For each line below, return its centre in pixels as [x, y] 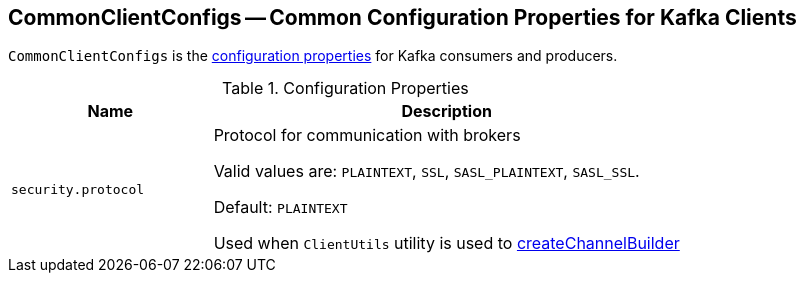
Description [446, 111]
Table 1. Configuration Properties [345, 88]
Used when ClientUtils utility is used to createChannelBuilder [446, 243]
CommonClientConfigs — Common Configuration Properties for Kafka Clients [402, 17]
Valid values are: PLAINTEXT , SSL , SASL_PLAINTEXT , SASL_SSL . [426, 171]
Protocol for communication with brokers [367, 135]
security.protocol [78, 189]
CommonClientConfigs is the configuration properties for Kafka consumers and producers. [313, 56]
